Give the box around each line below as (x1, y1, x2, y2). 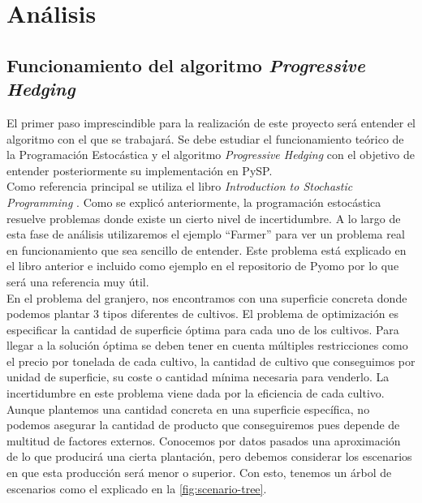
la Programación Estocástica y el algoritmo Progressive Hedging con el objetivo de (6, 146, 415, 163)
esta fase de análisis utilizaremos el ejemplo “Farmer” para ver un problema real (6, 226, 405, 243)
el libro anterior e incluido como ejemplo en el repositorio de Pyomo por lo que (6, 257, 399, 274)
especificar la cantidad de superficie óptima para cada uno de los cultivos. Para (6, 320, 399, 337)
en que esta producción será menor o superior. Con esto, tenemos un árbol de (6, 464, 392, 481)
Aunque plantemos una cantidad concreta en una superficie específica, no (6, 400, 370, 417)
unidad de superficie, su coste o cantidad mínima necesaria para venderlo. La (6, 368, 390, 385)
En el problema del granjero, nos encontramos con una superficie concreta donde (6, 289, 407, 306)
